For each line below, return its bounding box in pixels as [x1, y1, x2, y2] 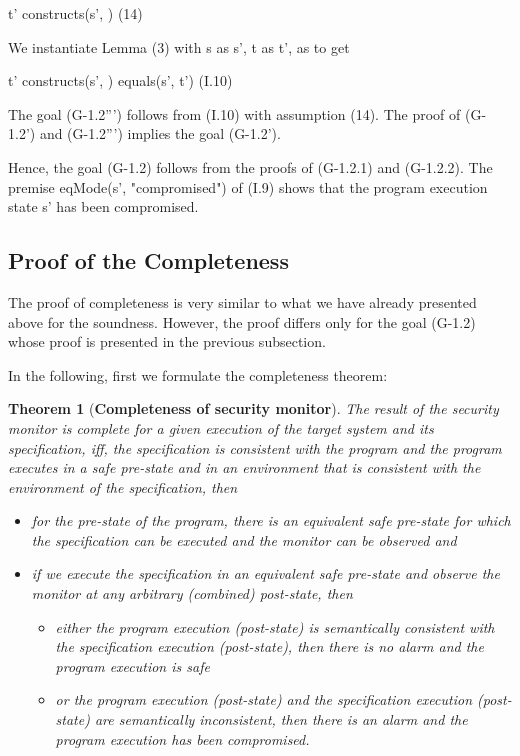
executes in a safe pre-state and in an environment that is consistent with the [8, 457, 481, 478]
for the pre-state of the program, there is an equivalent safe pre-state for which [31, 510, 511, 531]
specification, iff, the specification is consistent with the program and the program [8, 437, 502, 458]
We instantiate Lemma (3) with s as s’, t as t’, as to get [8, 36, 350, 57]
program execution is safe [55, 655, 210, 676]
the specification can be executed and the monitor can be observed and [31, 529, 457, 550]
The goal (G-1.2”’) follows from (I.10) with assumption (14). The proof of [8, 103, 461, 124]
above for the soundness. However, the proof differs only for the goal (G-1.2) [8, 311, 476, 332]
